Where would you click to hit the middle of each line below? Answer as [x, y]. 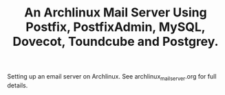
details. [18, 85]
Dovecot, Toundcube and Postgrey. [116, 42]
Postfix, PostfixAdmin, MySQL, [116, 27]
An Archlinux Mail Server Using [116, 13]
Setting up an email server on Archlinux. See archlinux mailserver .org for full [112, 77]
